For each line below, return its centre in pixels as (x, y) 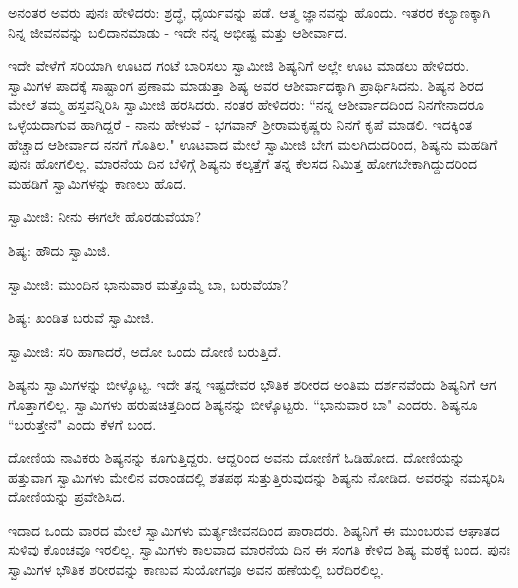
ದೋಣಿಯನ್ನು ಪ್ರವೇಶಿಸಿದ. (67, 496)
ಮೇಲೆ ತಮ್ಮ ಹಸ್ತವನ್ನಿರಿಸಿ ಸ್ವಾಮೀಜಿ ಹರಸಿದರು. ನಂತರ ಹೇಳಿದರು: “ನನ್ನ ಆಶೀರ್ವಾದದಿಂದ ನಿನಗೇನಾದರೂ (246, 104)
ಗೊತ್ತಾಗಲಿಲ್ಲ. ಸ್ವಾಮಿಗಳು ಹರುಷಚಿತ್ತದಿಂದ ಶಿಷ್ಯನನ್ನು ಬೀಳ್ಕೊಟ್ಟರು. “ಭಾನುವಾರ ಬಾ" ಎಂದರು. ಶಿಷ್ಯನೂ (243, 403)
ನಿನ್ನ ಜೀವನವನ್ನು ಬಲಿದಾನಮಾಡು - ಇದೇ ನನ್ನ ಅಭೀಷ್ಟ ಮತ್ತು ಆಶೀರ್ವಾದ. (178, 31)
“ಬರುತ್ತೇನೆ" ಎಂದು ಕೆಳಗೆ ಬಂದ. (82, 423)
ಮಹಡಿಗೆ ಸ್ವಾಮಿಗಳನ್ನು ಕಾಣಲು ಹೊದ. (97, 182)
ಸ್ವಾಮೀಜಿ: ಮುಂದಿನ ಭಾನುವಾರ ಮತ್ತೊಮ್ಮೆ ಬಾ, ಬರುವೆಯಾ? (148, 283)
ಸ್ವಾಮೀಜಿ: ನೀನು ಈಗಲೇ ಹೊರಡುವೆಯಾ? (105, 216)
